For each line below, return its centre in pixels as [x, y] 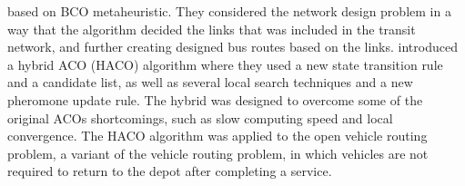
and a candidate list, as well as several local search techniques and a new [210, 82]
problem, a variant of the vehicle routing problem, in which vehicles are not [218, 153]
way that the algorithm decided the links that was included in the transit [212, 29]
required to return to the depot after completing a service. [170, 171]
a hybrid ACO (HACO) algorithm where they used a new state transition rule [225, 64]
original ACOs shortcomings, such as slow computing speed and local [200, 117]
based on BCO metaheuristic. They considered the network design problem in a [229, 11]
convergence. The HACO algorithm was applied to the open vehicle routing [217, 136]
